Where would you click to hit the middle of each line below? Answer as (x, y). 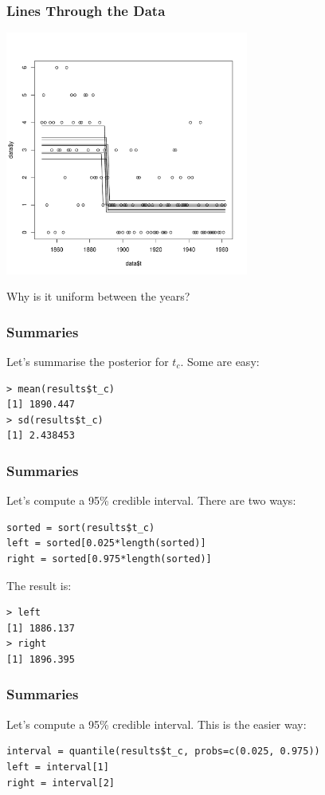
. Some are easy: (220, 362)
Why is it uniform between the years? (98, 296)
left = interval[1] (58, 767)
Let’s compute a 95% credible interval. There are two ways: (151, 500)
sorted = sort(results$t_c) (81, 527)
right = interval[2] (61, 783)
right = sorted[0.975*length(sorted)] (109, 559)
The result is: (39, 585)
